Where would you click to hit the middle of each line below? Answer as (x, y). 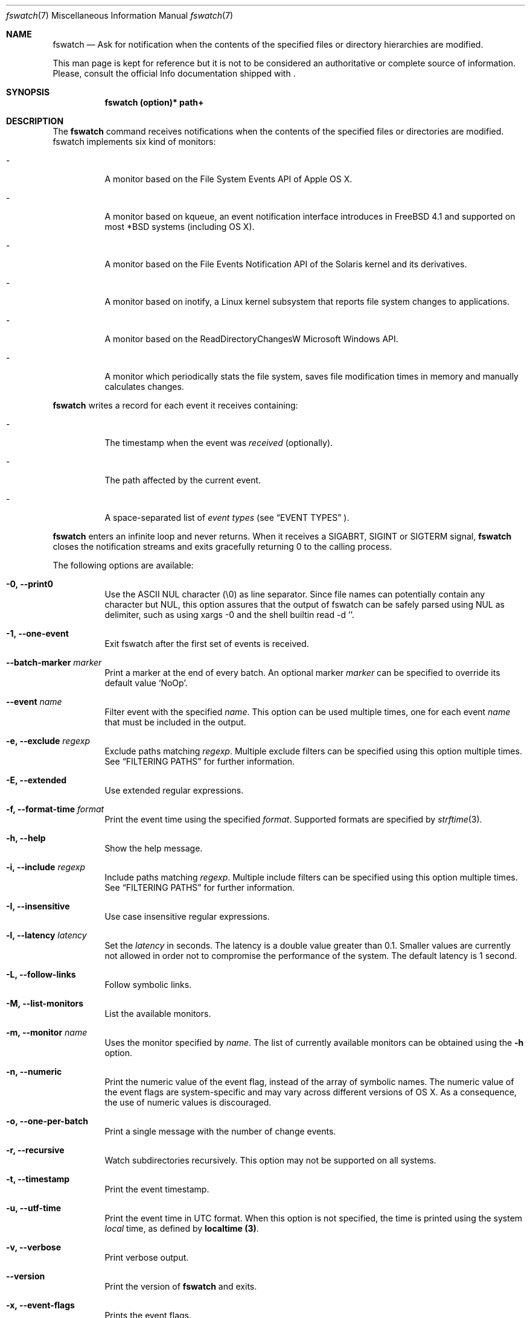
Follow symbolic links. (148, 985)
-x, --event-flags (40, 1305)
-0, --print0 (30, 584)
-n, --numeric (34, 1071)
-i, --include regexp (46, 867)
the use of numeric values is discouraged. (188, 1102)
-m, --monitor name (47, 1032)
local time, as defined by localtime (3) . (182, 1228)
